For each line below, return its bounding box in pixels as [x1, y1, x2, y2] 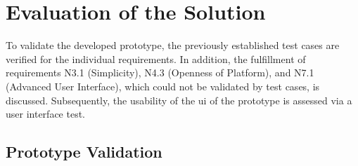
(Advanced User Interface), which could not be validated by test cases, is [6, 78, 320, 93]
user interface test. [6, 106, 85, 121]
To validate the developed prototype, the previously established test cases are [6, 38, 340, 53]
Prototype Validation [6, 141, 162, 162]
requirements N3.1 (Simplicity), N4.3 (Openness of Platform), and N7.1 [6, 65, 314, 80]
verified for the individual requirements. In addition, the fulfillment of [6, 51, 306, 66]
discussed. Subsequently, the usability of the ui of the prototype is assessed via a [6, 92, 352, 107]
